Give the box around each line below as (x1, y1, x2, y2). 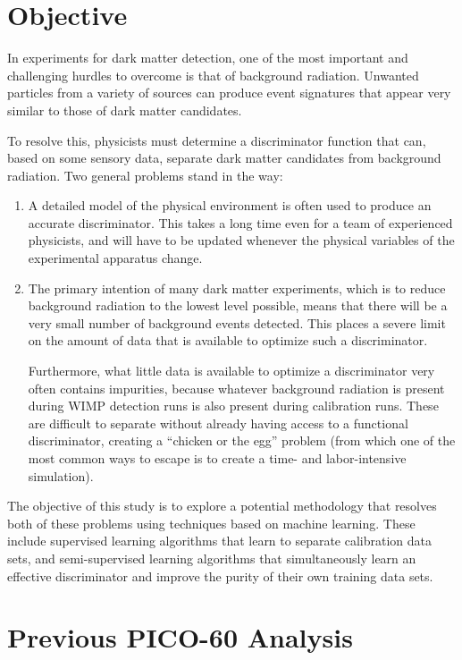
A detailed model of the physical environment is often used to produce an (28, 196, 432, 215)
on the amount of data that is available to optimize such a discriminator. (28, 331, 428, 350)
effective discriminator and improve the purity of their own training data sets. (7, 566, 433, 585)
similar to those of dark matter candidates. (7, 100, 242, 119)
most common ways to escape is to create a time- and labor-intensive (28, 449, 407, 467)
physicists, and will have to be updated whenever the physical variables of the (28, 231, 455, 250)
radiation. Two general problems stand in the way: (7, 165, 283, 184)
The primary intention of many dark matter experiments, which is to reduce (28, 278, 446, 297)
